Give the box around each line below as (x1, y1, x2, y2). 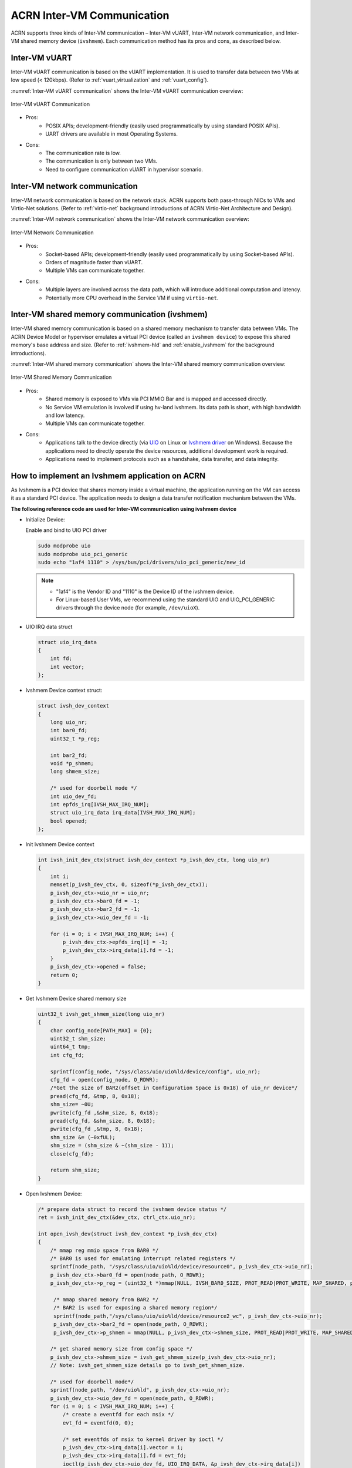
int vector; (50, 664, 85, 670)
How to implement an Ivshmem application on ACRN (11, 470, 205, 481)
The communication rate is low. (45, 149, 121, 156)
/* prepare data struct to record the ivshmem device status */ (38, 1206, 227, 1213)
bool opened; (50, 817, 88, 824)
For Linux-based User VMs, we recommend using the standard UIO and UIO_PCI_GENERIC (56, 596, 275, 603)
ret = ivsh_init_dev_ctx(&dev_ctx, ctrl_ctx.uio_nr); (38, 1214, 196, 1221)
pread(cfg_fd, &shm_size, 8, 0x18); (50, 1117, 155, 1124)
